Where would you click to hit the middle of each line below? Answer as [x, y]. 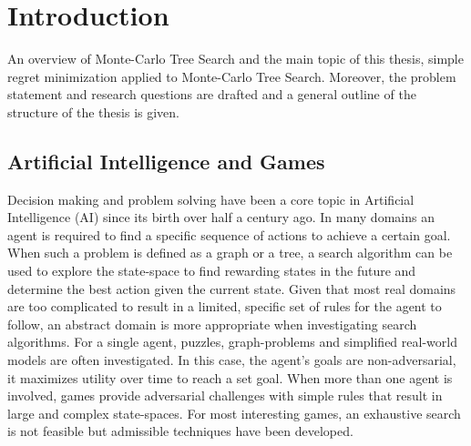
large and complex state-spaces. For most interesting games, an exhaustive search [234, 413]
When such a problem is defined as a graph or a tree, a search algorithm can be [230, 253]
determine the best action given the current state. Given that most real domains [232, 288]
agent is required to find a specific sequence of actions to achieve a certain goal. [229, 234]
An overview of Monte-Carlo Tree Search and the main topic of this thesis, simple [235, 59]
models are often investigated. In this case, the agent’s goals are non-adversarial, [232, 360]
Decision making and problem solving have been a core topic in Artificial [211, 199]
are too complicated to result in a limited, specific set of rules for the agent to [225, 306]
